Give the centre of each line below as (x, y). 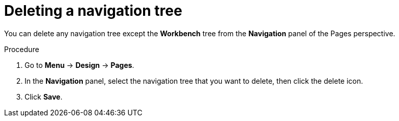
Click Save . (44, 96)
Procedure (22, 49)
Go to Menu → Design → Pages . (79, 65)
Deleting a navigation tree (93, 11)
